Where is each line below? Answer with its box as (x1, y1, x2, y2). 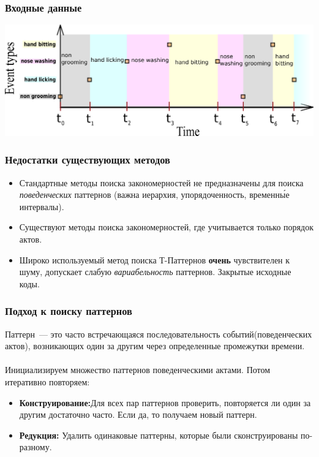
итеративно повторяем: (5, 375, 90, 388)
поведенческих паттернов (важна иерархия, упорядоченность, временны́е (19, 188, 290, 201)
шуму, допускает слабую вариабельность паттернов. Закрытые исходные (19, 265, 291, 278)
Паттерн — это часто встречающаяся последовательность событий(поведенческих (5, 327, 312, 340)
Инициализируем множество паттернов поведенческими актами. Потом (5, 363, 271, 376)
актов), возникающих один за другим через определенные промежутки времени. (5, 339, 305, 352)
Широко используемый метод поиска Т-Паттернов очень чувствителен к (19, 253, 290, 266)
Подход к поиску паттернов (5, 303, 132, 319)
